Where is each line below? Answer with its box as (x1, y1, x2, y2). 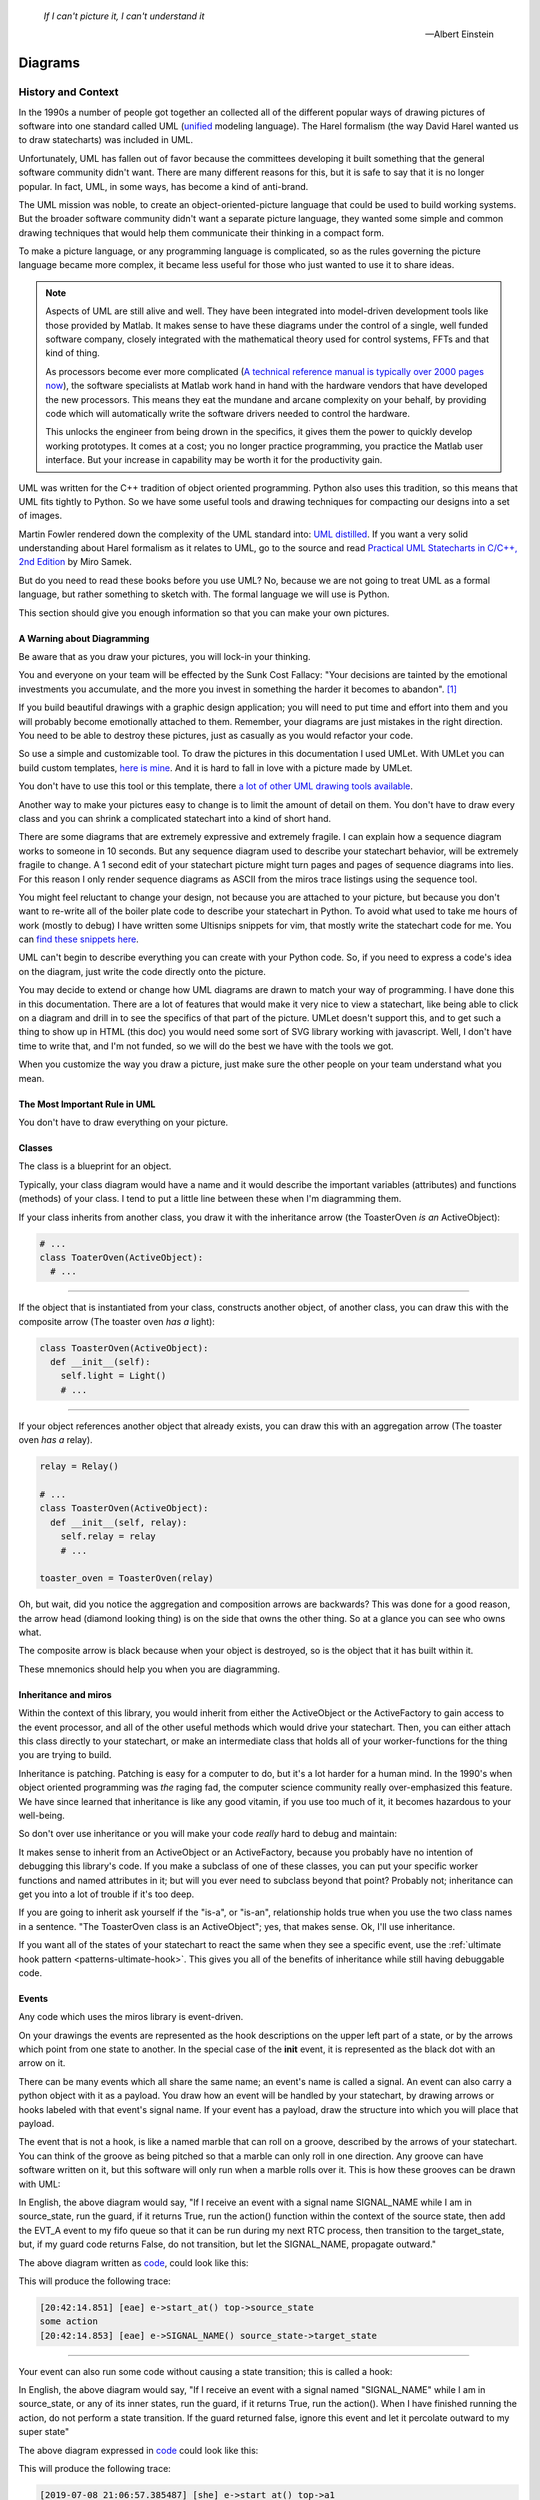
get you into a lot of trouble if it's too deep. (18, 1888, 195, 1900)
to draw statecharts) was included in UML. (18, 134, 194, 146)
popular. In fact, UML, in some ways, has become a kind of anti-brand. (18, 180, 309, 192)
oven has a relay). (18, 1434, 94, 1446)
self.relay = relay (60, 1531, 157, 1542)
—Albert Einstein (425, 28, 494, 40)
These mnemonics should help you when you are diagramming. (18, 1663, 280, 1675)
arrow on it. (18, 2057, 66, 2069)
